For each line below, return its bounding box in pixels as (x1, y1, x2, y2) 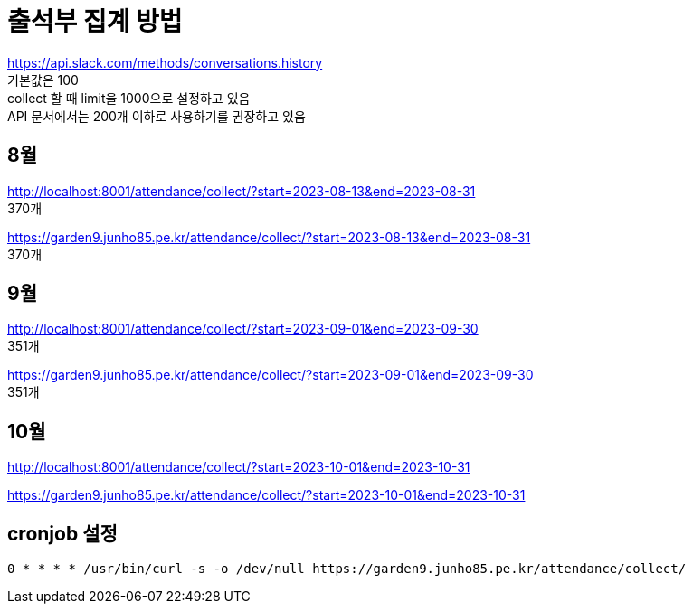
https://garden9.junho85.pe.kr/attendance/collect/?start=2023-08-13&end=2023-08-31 (7, 229, 531, 245)
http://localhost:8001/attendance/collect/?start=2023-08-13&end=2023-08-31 (7, 183, 476, 199)
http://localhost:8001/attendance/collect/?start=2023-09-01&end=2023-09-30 (7, 321, 479, 337)
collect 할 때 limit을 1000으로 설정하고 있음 (7, 89, 251, 106)
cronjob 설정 (7, 522, 118, 545)
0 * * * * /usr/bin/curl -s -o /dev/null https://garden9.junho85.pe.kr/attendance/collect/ (7, 561, 687, 577)
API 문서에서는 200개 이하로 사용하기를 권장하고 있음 (7, 108, 306, 124)
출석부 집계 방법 (7, 6, 183, 37)
